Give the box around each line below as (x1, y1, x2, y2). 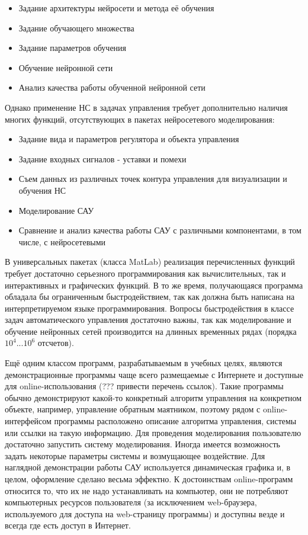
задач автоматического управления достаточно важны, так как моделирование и (5, 313, 291, 326)
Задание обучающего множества (18, 21, 134, 34)
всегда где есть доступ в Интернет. (5, 519, 131, 531)
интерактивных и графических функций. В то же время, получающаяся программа (5, 278, 303, 291)
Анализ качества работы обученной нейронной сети (18, 81, 206, 94)
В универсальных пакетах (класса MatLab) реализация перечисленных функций (5, 255, 295, 268)
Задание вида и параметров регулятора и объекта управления (18, 133, 239, 145)
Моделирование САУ (18, 204, 94, 216)
